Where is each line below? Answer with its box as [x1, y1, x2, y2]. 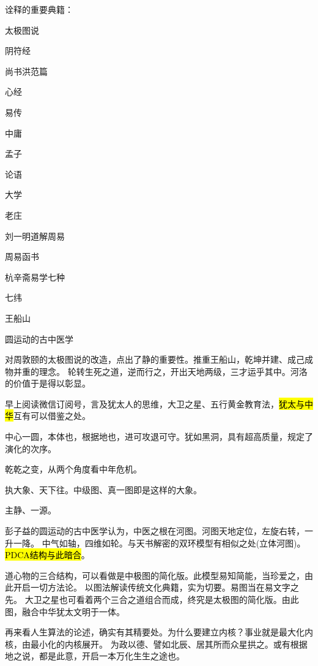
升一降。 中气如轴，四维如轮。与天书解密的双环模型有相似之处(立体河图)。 [5, 536, 306, 549]
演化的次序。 [5, 442, 56, 455]
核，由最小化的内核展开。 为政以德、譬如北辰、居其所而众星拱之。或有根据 [5, 637, 308, 650]
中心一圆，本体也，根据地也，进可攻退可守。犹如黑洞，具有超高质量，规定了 [5, 430, 313, 443]
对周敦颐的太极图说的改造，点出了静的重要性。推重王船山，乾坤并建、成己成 [5, 353, 313, 366]
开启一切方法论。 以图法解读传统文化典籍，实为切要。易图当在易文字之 [13, 581, 299, 594]
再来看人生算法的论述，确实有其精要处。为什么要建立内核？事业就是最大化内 [5, 626, 313, 638]
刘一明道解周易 [5, 229, 65, 242]
